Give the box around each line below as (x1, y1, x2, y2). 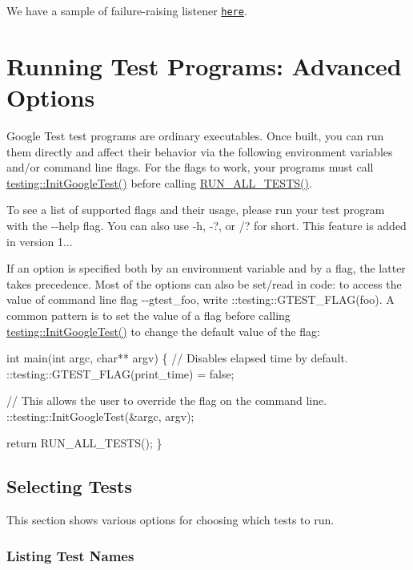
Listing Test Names (6, 545, 134, 565)
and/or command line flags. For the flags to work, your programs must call (6, 159, 374, 176)
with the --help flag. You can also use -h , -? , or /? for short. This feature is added (6, 216, 407, 233)
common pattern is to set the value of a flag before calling (6, 306, 291, 323)
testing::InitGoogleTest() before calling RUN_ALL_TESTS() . (6, 174, 312, 191)
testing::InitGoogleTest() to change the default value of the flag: (6, 322, 320, 339)
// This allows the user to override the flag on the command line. (6, 392, 327, 409)
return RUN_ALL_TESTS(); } (6, 435, 162, 451)
